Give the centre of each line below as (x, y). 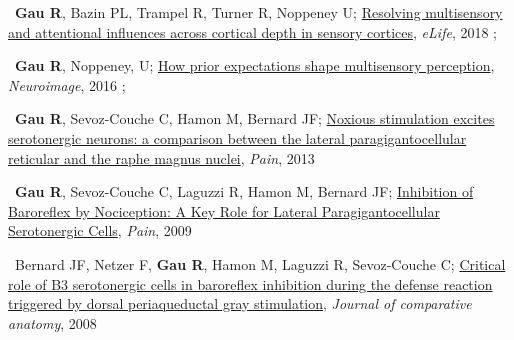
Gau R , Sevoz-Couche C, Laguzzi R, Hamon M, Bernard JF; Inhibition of (244, 191)
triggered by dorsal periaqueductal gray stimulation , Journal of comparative (240, 303)
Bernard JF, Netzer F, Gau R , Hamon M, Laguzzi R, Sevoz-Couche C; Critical (260, 263)
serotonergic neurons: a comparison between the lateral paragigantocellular (237, 137)
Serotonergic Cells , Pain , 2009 (100, 230)
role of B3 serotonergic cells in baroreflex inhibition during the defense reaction (250, 283)
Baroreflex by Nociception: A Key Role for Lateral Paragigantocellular (224, 210)
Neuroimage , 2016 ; (67, 84)
